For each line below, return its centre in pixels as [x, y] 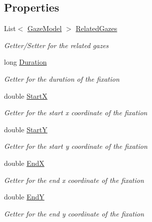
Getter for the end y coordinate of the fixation [74, 213]
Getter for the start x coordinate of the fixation [76, 113]
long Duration [25, 62]
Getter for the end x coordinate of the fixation [74, 180]
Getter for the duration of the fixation [62, 78]
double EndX [24, 163]
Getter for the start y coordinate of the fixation [76, 146]
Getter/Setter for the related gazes [56, 45]
